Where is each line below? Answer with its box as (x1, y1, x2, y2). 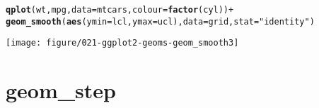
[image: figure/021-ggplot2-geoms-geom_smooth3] (6, 38, 239, 48)
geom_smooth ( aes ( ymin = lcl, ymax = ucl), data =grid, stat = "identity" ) (6, 16, 315, 27)
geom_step (6, 76, 116, 104)
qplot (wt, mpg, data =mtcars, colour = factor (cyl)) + (6, 5, 234, 15)
